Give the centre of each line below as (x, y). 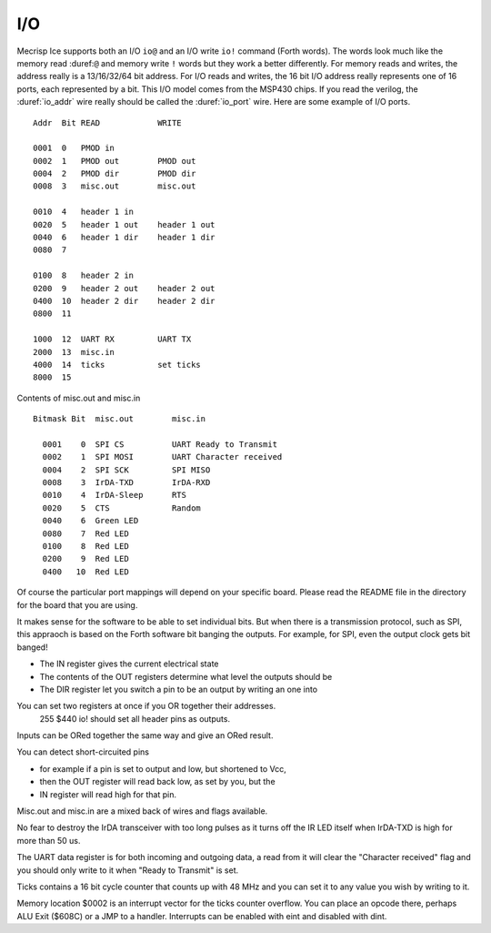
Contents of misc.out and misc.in (79, 398)
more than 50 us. (49, 840)
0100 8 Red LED (85, 546)
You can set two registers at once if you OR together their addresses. (146, 706)
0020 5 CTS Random (122, 508)
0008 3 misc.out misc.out (115, 186)
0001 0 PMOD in (74, 148)
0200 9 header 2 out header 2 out (124, 288)
